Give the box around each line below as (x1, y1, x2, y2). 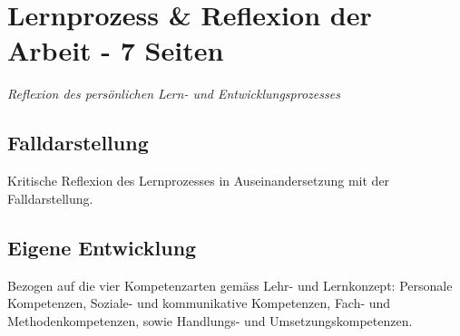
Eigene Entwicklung (7, 233, 197, 261)
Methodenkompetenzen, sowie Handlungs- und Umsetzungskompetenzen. (7, 311, 413, 330)
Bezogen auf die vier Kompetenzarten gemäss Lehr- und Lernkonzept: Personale (7, 275, 453, 294)
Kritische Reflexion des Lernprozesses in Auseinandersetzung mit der (7, 171, 390, 190)
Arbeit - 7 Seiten (7, 32, 224, 69)
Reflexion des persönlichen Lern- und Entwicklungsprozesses (7, 84, 340, 103)
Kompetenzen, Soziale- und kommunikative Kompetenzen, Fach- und (7, 293, 391, 312)
